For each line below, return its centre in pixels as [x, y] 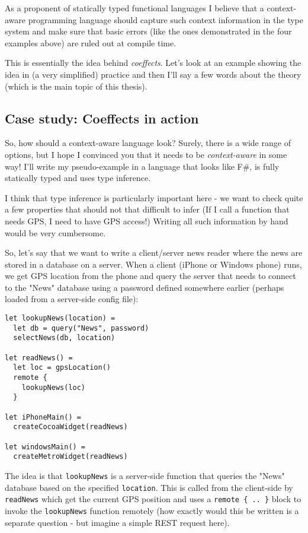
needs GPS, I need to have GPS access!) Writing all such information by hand [147, 221]
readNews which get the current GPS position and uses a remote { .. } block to [153, 499]
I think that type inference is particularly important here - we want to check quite [154, 197]
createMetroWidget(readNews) [70, 457]
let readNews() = [39, 358]
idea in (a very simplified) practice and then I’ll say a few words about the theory [153, 74]
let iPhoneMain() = [43, 417]
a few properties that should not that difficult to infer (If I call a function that [147, 209]
